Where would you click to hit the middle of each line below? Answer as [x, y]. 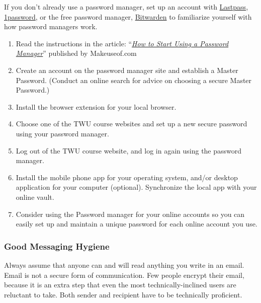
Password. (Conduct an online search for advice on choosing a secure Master [134, 80]
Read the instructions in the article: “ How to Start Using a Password [122, 43]
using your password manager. [62, 133]
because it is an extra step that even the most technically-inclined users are [120, 285]
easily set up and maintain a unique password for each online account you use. [137, 224]
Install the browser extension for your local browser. [96, 106]
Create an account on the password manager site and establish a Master [127, 70]
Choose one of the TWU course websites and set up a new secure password [132, 124]
